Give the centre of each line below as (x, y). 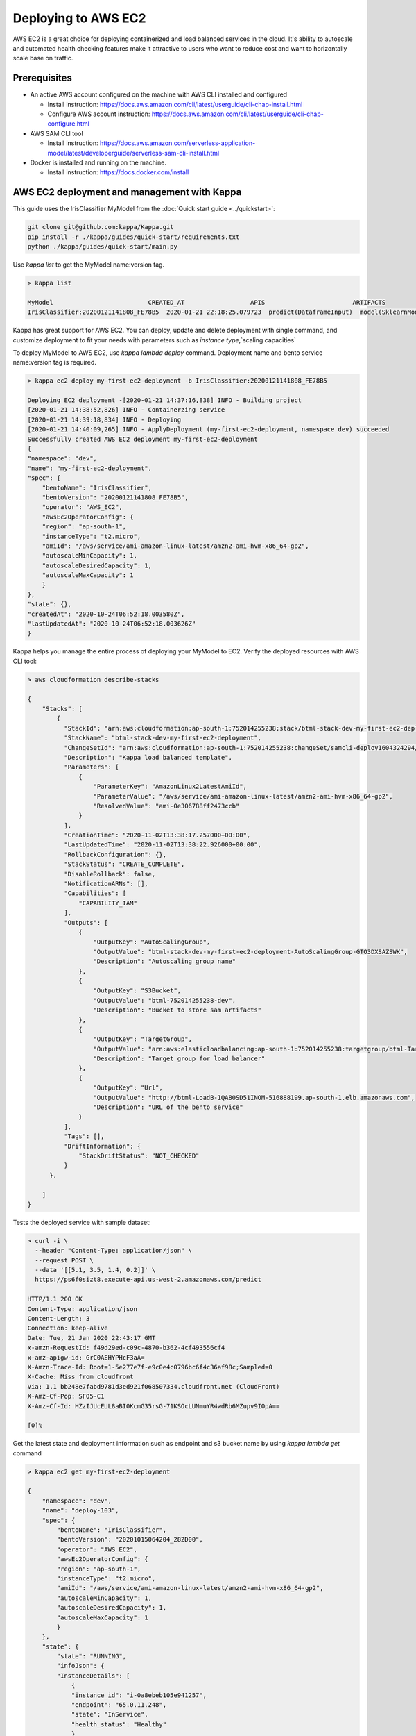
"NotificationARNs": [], (106, 884)
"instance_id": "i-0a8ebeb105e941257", (139, 1695)
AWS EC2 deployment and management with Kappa (127, 192)
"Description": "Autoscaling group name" (165, 961)
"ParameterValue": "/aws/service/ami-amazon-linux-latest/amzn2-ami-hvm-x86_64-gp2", (243, 796)
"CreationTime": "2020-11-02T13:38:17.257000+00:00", (157, 835)
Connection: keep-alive (68, 1328)
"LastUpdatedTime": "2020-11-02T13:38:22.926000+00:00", (163, 845)
